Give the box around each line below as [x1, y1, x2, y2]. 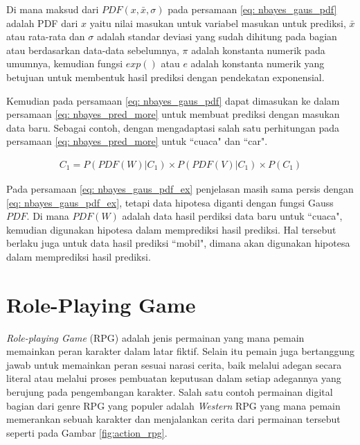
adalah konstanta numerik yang [190, 56, 325, 71]
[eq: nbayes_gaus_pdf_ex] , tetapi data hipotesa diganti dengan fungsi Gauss [6, 195, 334, 209]
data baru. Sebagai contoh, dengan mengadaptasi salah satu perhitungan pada [6, 120, 340, 134]
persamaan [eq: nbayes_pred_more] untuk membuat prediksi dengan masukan [6, 107, 340, 121]
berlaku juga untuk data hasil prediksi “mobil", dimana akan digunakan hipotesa [6, 236, 350, 250]
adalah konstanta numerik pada [191, 42, 325, 57]
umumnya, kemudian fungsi [6, 56, 123, 71]
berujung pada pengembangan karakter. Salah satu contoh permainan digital [6, 385, 333, 399]
